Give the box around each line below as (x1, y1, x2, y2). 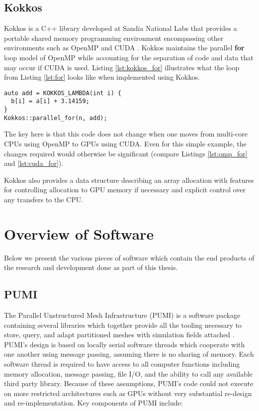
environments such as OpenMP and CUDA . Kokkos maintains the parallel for (4, 42, 245, 53)
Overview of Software (4, 223, 154, 244)
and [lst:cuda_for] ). (4, 158, 64, 168)
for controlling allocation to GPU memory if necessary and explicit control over (4, 184, 246, 195)
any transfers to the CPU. (4, 194, 84, 204)
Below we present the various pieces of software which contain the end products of (4, 252, 255, 263)
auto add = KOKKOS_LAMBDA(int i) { (4, 89, 122, 97)
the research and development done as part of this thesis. (4, 262, 178, 273)
